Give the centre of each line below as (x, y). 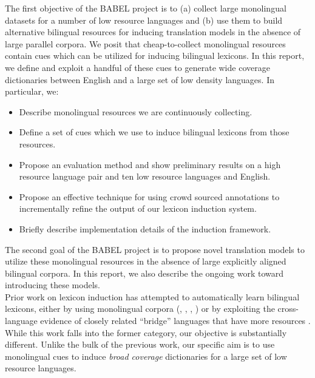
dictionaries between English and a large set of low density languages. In (140, 79)
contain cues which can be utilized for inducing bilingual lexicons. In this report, (155, 56)
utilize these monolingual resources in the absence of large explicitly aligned (146, 261)
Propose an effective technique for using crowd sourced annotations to (149, 196)
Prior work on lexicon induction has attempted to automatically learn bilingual (152, 296)
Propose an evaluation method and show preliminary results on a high (150, 164)
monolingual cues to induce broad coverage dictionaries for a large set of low (146, 356)
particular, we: (32, 91)
